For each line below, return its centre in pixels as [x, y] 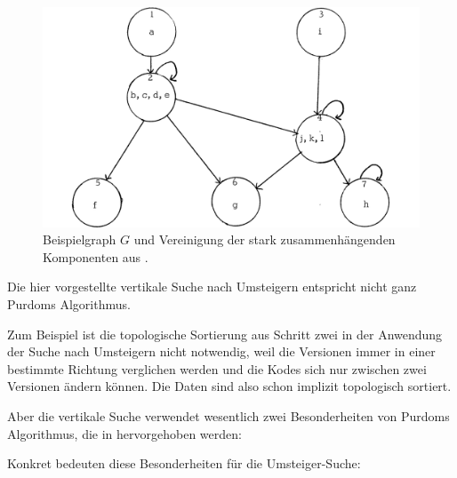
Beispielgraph [80, 239]
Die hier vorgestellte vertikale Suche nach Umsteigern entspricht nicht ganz [212, 287]
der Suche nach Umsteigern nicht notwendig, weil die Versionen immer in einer [221, 351]
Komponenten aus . [96, 256]
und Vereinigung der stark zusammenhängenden [265, 239]
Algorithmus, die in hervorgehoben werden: [124, 433]
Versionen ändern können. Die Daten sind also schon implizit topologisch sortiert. [229, 386]
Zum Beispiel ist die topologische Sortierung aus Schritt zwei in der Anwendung [225, 334]
